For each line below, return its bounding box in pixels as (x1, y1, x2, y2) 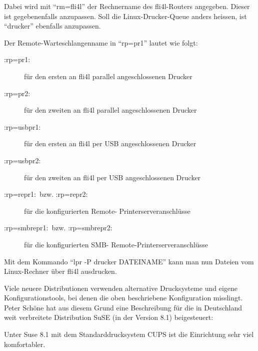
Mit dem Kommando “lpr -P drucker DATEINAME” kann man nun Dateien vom (4, 256, 254, 266)
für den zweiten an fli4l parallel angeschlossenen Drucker (24, 105, 197, 115)
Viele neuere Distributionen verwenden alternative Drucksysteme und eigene (4, 282, 238, 293)
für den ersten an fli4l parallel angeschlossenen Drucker (24, 71, 192, 81)
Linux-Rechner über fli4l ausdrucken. (4, 266, 117, 276)
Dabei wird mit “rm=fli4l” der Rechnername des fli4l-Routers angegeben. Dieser (4, 1, 250, 11)
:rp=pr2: (4, 88, 30, 98)
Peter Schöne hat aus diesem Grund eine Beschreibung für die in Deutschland (4, 302, 242, 312)
